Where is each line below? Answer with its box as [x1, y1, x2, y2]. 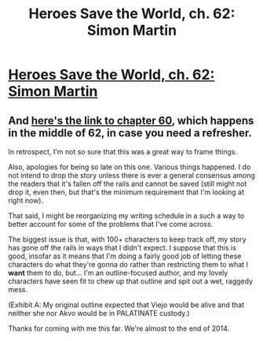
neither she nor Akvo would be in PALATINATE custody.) [8, 309, 190, 317]
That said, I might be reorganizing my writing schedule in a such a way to [8, 211, 245, 221]
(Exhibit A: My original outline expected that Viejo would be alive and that [8, 300, 245, 309]
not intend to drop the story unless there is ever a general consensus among [8, 171, 255, 180]
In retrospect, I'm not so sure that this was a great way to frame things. [8, 147, 238, 156]
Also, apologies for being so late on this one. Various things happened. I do [8, 162, 251, 172]
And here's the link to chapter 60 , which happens [8, 113, 254, 127]
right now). [8, 196, 44, 205]
